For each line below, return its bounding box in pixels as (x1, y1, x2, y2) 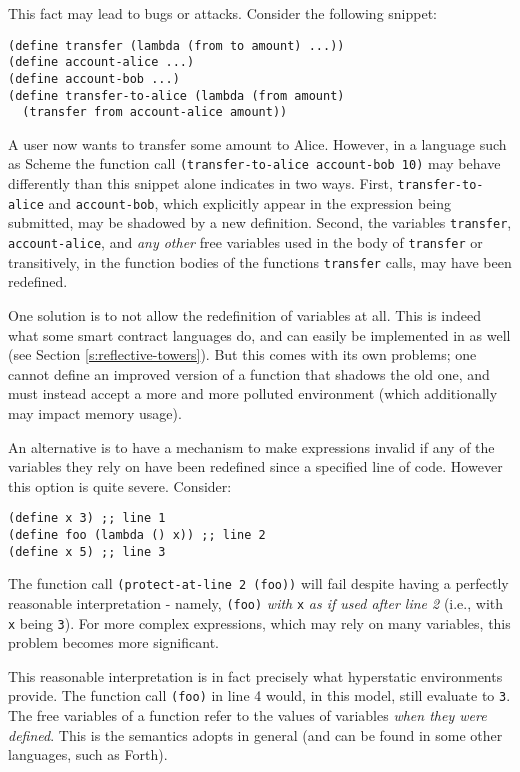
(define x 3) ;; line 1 (8, 511, 166, 526)
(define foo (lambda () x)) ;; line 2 (8, 528, 266, 542)
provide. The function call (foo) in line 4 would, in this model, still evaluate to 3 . (8, 685, 511, 706)
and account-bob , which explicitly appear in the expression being (48, 192, 452, 213)
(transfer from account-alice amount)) (22, 105, 288, 120)
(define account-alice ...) (8, 55, 195, 70)
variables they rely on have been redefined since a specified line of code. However (8, 456, 503, 477)
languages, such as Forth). (8, 744, 168, 765)
